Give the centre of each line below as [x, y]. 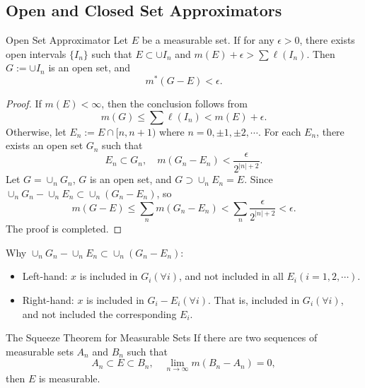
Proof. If [24, 104]
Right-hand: [48, 300]
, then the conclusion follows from [175, 104]
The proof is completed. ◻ [64, 229]
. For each [279, 131]
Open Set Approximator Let [67, 40]
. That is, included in [254, 300]
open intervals [36, 53]
